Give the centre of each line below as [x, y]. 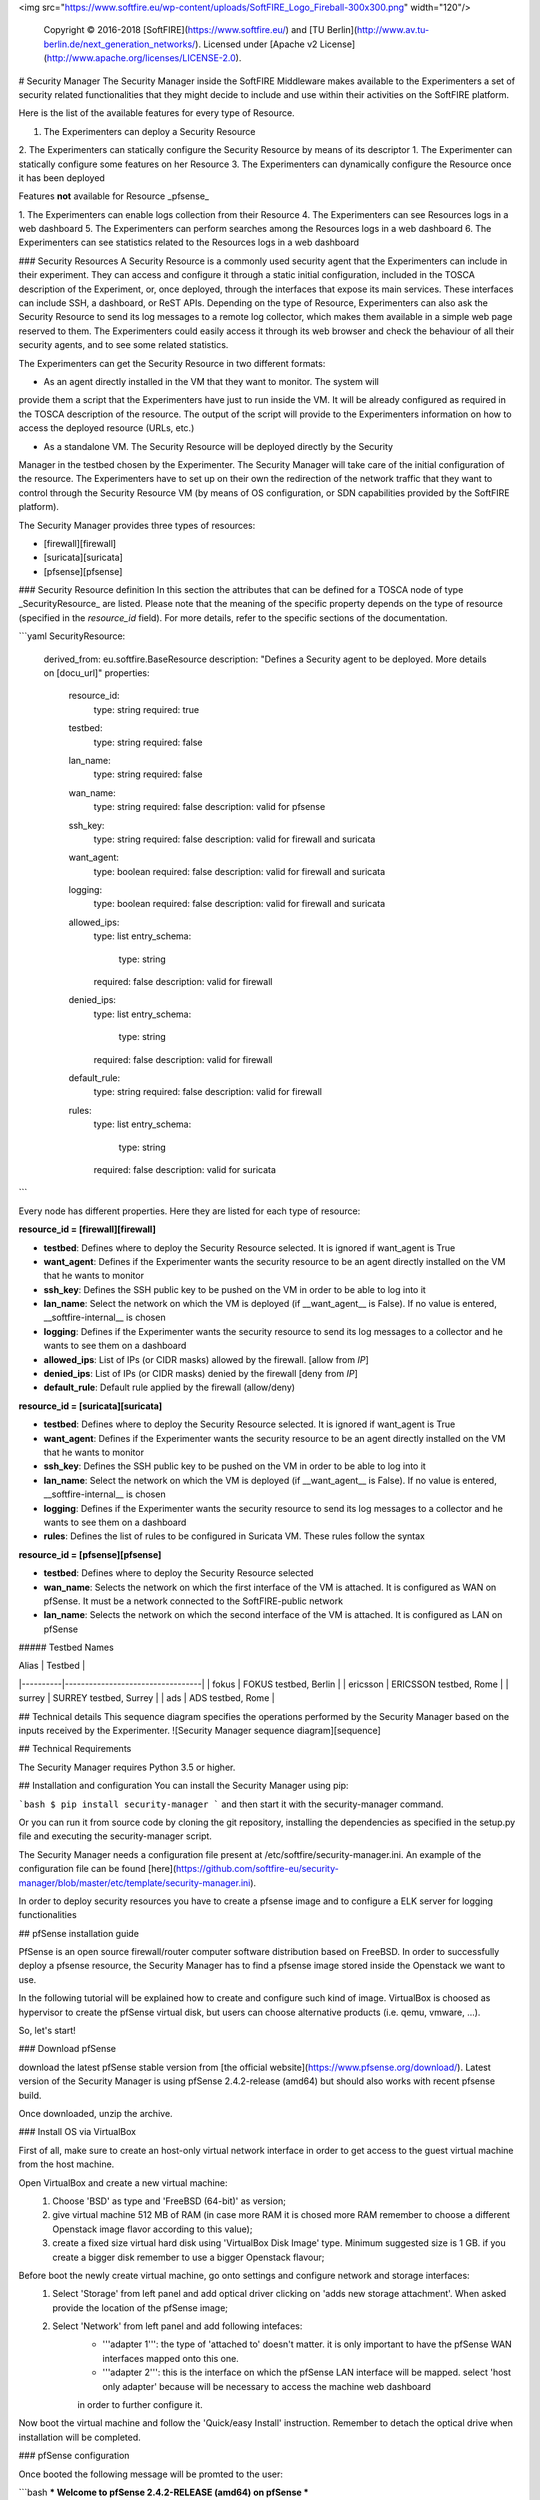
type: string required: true [146, 709]
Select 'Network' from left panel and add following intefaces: [177, 2326]
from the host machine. [66, 2164]
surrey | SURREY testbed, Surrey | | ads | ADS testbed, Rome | [146, 1698]
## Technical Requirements [75, 1749]
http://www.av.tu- [393, 30]
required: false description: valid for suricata [185, 1169]
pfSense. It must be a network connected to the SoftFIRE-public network [193, 1601]
